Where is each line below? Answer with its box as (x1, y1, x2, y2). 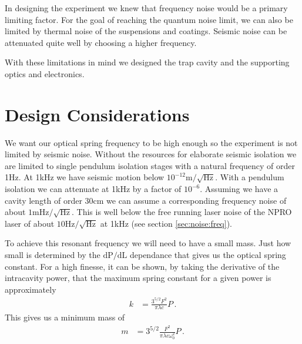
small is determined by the (5, 249, 100, 261)
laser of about (5, 217, 55, 229)
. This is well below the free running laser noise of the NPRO (71, 206, 292, 218)
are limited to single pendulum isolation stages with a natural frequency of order (5, 159, 296, 171)
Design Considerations (5, 102, 190, 126)
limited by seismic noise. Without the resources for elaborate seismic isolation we (5, 148, 297, 160)
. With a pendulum (215, 171, 284, 183)
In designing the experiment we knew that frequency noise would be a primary (5, 2, 288, 14)
